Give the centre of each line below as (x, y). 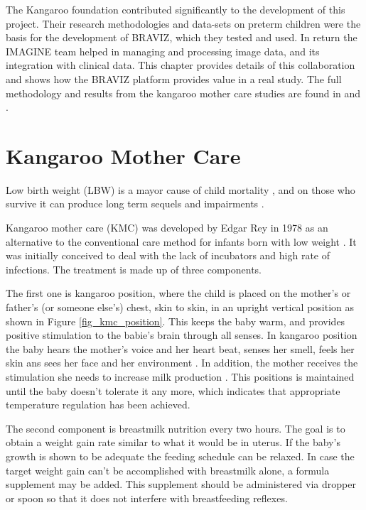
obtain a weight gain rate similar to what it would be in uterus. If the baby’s (173, 442)
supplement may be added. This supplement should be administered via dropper (181, 484)
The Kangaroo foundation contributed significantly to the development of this (176, 9)
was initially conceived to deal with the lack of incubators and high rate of (168, 255)
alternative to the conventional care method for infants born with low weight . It (181, 241)
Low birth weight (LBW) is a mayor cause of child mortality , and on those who (181, 189)
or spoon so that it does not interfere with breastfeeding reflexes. (147, 498)
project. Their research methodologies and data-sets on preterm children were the (183, 23)
